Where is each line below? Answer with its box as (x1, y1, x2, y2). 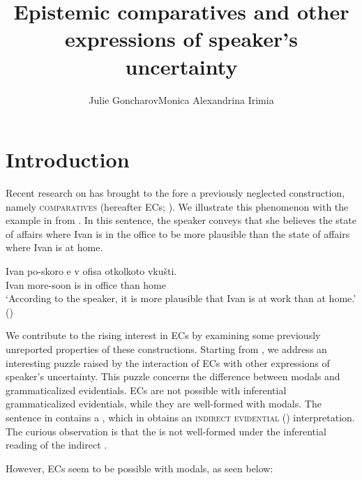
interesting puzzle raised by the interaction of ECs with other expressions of (6, 355, 330, 370)
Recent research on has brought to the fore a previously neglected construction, (6, 186, 345, 200)
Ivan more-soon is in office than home (6, 277, 166, 292)
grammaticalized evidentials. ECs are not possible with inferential (6, 382, 287, 397)
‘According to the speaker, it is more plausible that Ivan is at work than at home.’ (6, 291, 356, 306)
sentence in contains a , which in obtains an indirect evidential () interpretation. (6, 410, 355, 424)
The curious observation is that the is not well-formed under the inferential (6, 423, 326, 438)
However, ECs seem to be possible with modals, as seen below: (6, 460, 273, 475)
